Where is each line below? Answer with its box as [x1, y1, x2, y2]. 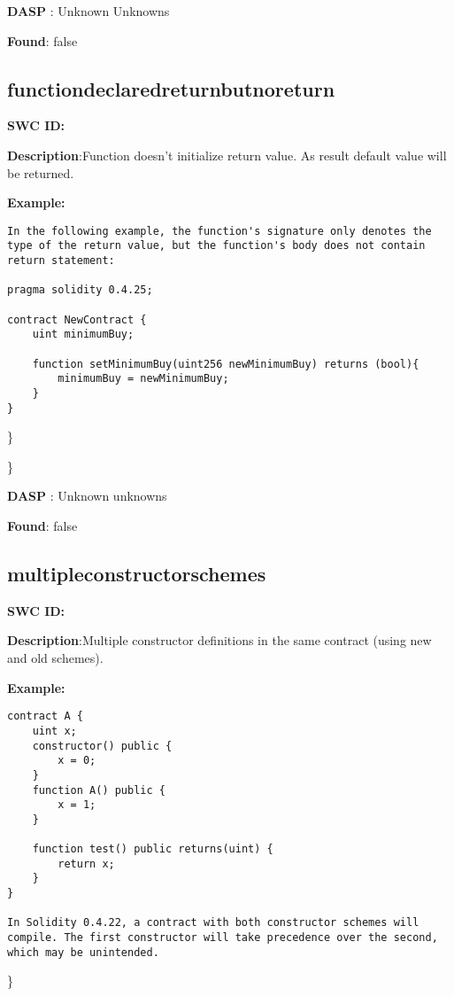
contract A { [7, 710, 83, 723]
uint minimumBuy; [32, 328, 135, 341]
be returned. [7, 163, 74, 182]
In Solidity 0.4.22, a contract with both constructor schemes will [7, 916, 419, 930]
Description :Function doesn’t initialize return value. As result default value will [7, 145, 447, 164]
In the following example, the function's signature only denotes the [7, 224, 432, 237]
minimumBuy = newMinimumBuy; [58, 372, 229, 385]
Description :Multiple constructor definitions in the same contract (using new [7, 631, 432, 650]
